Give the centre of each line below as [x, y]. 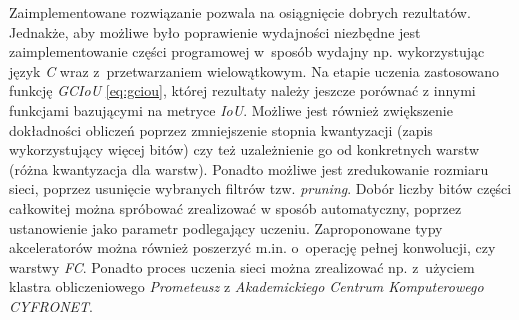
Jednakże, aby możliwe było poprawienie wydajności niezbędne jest [215, 31]
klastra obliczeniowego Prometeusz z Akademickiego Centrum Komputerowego [246, 286]
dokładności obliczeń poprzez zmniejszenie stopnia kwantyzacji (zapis [221, 129]
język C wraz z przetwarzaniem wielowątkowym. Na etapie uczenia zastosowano [254, 70]
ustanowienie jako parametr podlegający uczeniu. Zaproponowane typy [226, 227]
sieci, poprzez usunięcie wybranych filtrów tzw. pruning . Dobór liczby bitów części [260, 188]
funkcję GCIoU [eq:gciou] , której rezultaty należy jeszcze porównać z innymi [242, 90]
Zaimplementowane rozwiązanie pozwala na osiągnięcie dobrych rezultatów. [240, 12]
